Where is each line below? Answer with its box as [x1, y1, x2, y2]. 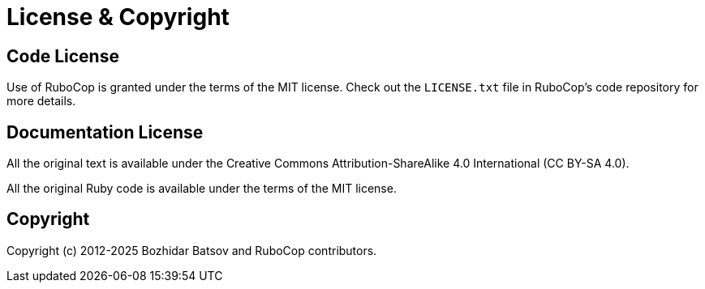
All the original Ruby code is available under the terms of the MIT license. [6, 181, 397, 196]
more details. [6, 94, 76, 108]
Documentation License [6, 121, 204, 142]
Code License [6, 45, 119, 66]
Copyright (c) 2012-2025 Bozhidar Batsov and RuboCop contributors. [6, 243, 377, 257]
